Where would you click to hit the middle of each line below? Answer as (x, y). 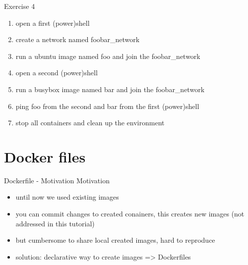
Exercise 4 (20, 6)
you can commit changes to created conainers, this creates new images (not (130, 214)
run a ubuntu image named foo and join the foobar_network (108, 56)
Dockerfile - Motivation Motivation (57, 180)
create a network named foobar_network (78, 39)
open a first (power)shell (53, 23)
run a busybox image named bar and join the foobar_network (110, 89)
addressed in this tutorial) (55, 223)
